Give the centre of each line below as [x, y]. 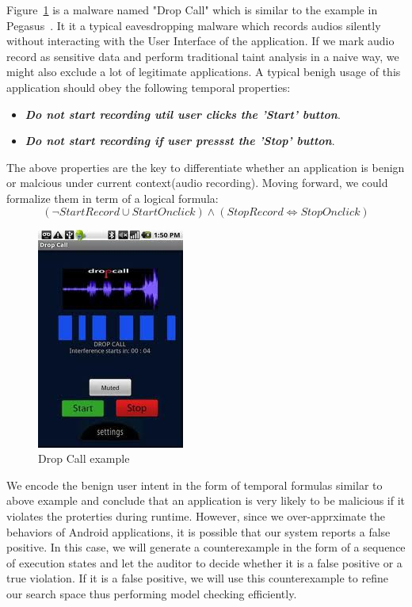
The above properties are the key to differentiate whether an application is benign [206, 167]
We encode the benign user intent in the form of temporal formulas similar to [195, 485]
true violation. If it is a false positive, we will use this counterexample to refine [197, 578]
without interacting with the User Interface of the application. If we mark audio [200, 41]
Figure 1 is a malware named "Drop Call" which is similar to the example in [192, 10]
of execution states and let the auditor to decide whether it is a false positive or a [204, 562]
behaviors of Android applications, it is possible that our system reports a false [198, 531]
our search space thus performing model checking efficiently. [152, 593]
